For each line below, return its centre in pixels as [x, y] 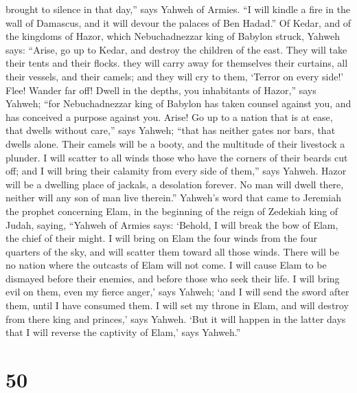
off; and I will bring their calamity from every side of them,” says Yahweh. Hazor [176, 171]
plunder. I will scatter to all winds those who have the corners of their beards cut [177, 157]
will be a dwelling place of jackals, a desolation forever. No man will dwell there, [175, 184]
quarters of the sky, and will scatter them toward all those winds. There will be [172, 251]
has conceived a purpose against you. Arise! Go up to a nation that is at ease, [169, 116]
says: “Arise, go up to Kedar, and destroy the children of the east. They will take [176, 49]
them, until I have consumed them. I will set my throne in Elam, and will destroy [177, 305]
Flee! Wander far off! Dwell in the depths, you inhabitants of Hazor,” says [161, 90]
